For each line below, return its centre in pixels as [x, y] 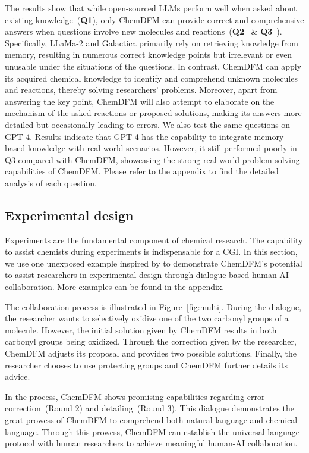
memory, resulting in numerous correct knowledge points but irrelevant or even [149, 54]
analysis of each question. [51, 182]
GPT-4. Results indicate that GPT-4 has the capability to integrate [128, 136]
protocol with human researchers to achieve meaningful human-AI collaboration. [151, 443]
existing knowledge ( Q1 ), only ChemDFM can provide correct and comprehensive [154, 19]
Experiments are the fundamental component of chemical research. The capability [154, 240]
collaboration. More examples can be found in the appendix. [115, 287]
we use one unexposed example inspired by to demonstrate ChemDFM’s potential [154, 263]
